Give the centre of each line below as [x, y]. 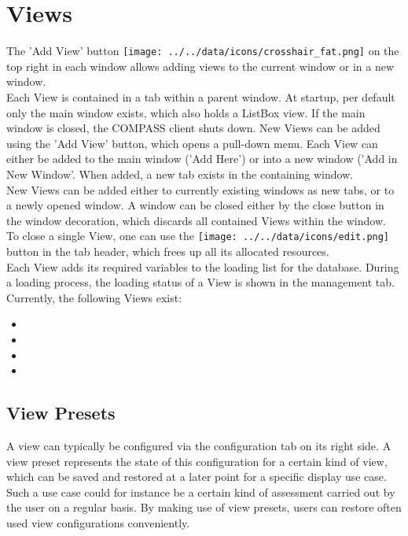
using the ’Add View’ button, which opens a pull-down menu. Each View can [192, 143]
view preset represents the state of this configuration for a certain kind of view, [197, 461]
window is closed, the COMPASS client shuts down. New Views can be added [193, 128]
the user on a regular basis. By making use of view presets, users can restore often [204, 507]
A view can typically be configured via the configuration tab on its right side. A [199, 445]
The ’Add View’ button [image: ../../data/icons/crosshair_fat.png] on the [203, 51]
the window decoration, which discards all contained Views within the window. [196, 220]
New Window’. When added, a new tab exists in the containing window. [180, 174]
